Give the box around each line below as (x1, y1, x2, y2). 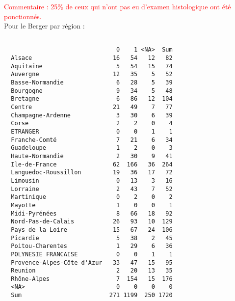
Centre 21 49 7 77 (11, 104, 173, 111)
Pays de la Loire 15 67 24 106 (11, 226, 173, 233)
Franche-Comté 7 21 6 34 (11, 136, 173, 143)
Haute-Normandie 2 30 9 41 (11, 152, 173, 160)
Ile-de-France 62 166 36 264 (11, 161, 173, 168)
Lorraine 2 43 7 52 (11, 185, 173, 192)
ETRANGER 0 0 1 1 (11, 128, 173, 135)
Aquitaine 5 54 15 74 (11, 62, 173, 70)
